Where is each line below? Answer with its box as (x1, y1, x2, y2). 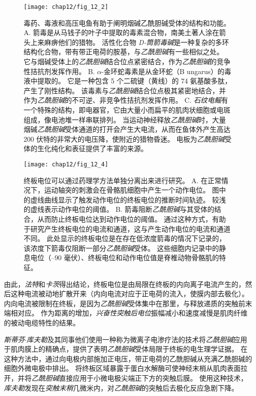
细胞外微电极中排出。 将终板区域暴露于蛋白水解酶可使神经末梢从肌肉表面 (4, 363, 241, 373)
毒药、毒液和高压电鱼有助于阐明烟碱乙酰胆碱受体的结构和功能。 (24, 17, 230, 28)
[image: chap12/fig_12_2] (24, 3, 108, 10)
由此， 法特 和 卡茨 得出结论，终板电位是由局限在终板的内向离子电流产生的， (4, 278, 245, 289)
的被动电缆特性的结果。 (4, 317, 80, 327)
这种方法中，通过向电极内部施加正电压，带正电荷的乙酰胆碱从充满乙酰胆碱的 (4, 353, 252, 363)
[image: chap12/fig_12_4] (24, 160, 108, 168)
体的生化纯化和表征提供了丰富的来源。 (24, 143, 148, 154)
